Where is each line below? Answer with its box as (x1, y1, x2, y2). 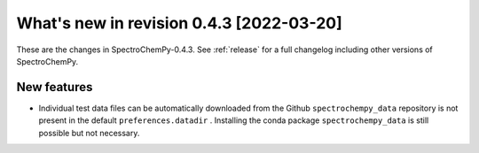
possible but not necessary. (38, 127, 140, 138)
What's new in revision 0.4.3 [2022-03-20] (16, 13, 342, 33)
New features (16, 80, 93, 95)
